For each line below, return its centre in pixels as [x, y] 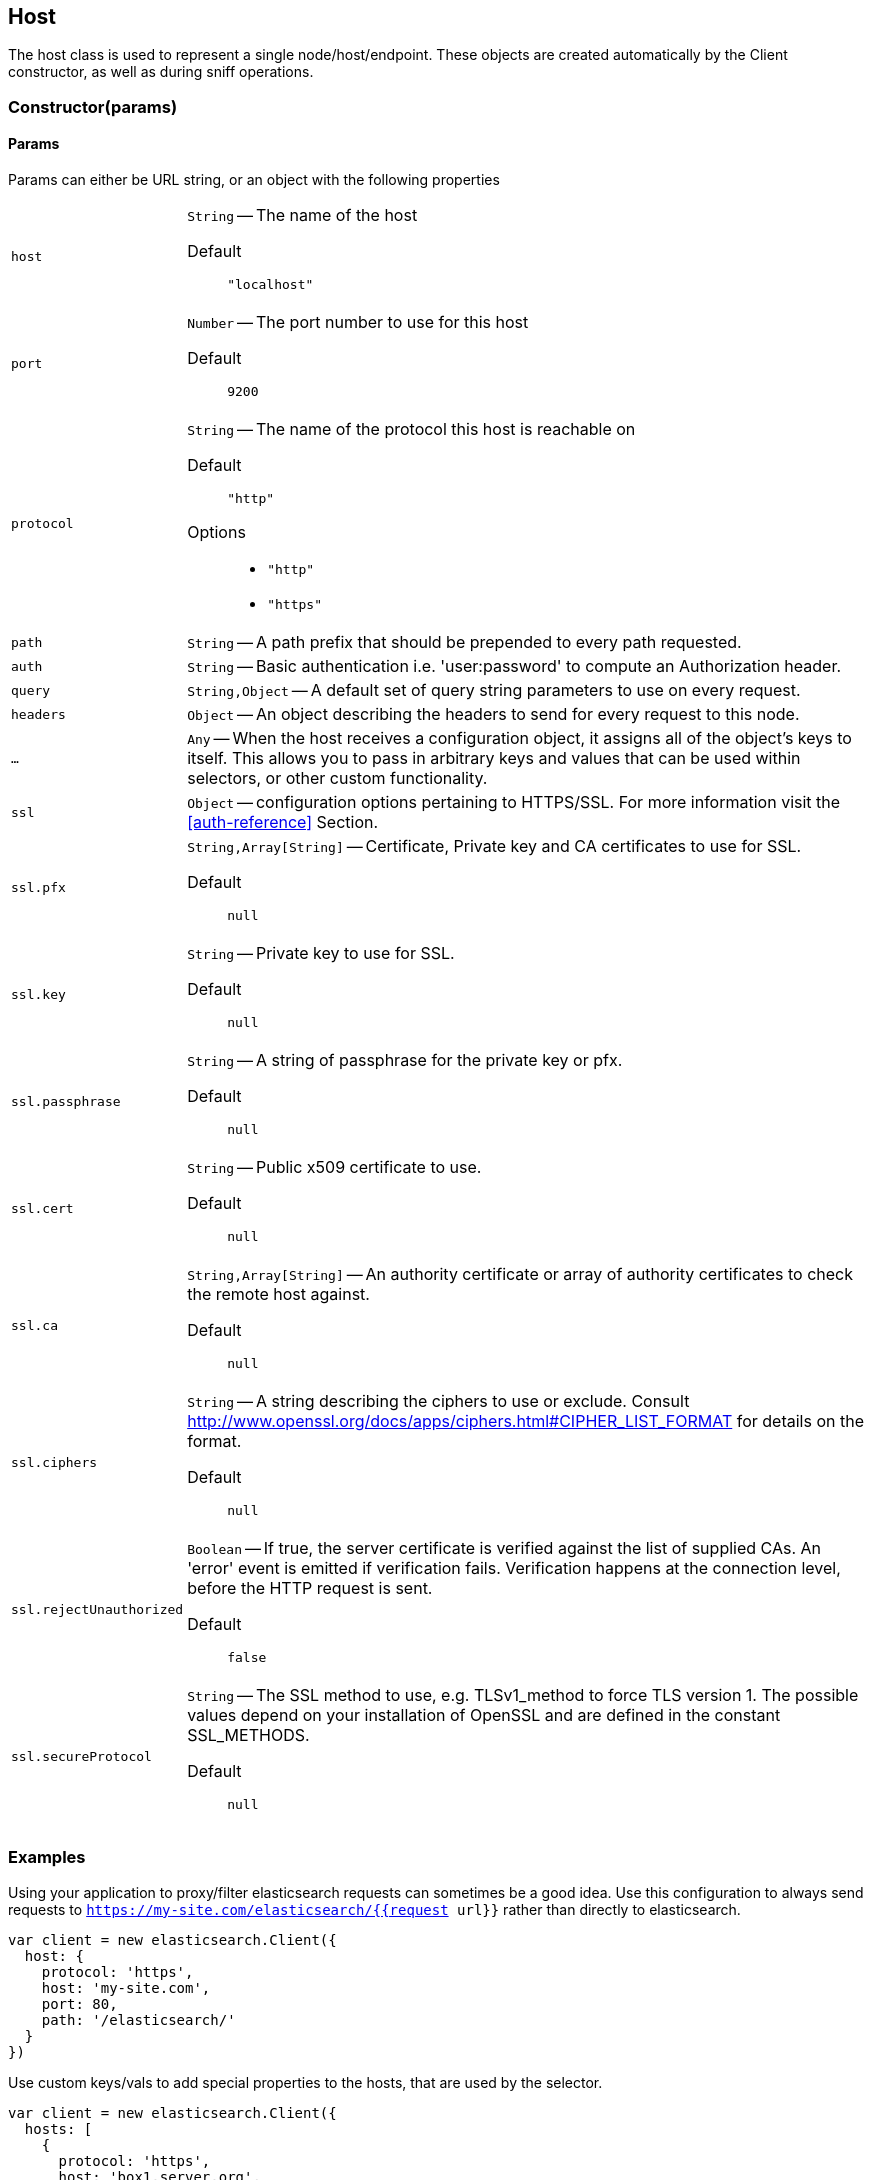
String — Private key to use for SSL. [321, 953]
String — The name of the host [302, 215]
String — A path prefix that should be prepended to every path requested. [464, 642]
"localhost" [270, 285]
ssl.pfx [38, 888]
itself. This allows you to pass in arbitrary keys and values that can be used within [494, 758]
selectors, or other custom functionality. [337, 778]
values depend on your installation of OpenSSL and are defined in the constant [484, 1715]
